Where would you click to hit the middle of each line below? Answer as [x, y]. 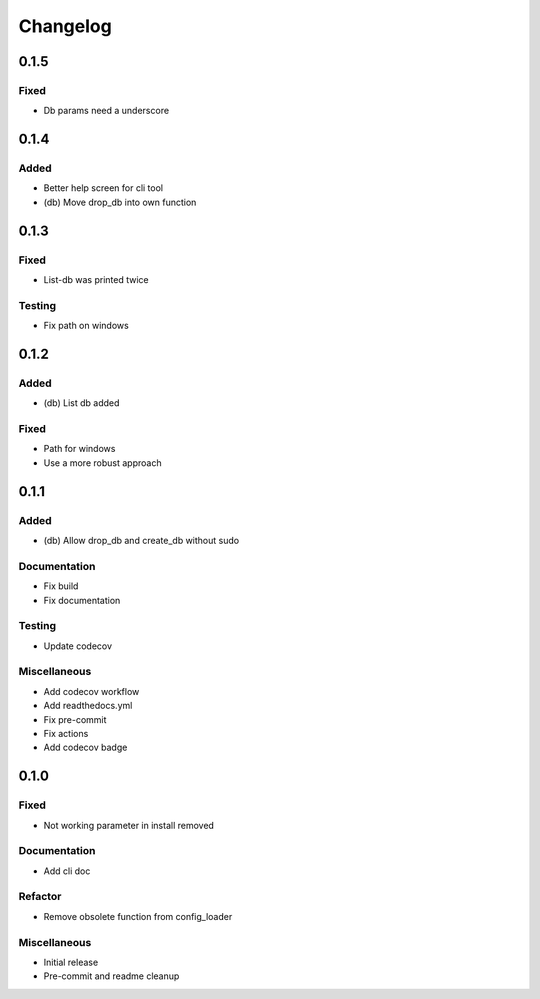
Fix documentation [82, 600]
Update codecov [78, 646]
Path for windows [79, 449]
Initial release [71, 962]
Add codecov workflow [91, 691]
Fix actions [66, 733]
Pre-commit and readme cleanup [111, 976]
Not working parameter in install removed [129, 825]
